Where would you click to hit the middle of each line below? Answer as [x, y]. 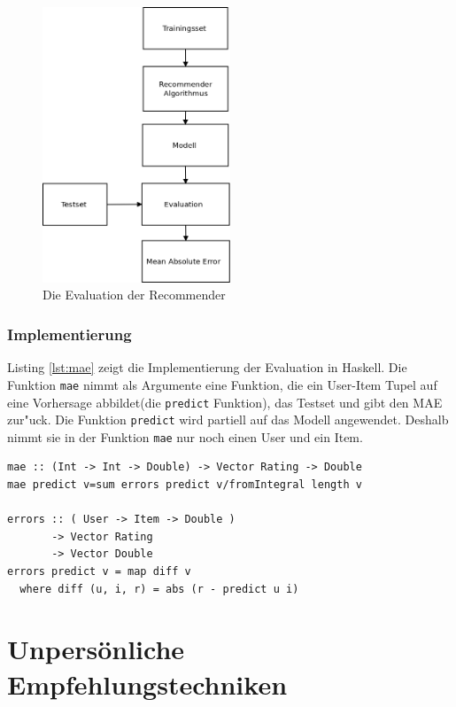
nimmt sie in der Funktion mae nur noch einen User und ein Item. [185, 436]
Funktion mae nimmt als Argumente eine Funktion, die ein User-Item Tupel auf [222, 384]
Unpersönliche [96, 649]
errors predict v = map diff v [99, 572]
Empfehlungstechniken [147, 684]
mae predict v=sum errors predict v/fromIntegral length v [185, 485]
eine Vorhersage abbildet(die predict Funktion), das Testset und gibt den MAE [225, 402]
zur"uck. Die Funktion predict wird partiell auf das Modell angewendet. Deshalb [228, 420]
